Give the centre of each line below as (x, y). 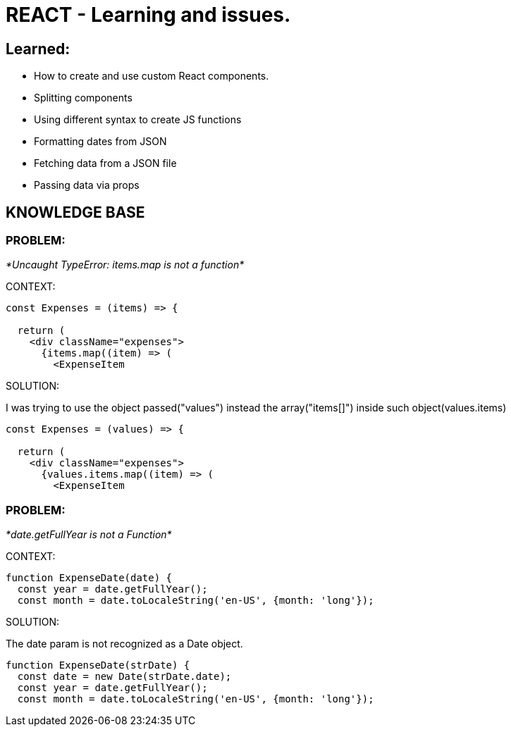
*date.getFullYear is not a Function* (89, 535)
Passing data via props (87, 185)
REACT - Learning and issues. (148, 15)
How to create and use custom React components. (152, 76)
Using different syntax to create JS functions (138, 120)
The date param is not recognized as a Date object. (124, 644)
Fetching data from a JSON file (105, 163)
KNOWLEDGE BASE (75, 212)
